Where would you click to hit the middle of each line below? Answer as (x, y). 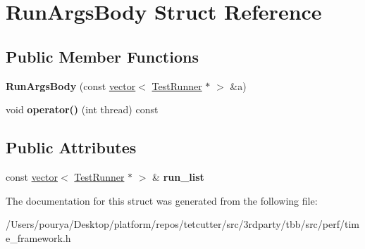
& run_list (178, 176)
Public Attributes (71, 147)
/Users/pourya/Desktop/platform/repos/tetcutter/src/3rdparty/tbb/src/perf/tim (182, 224)
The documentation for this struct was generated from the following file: (162, 200)
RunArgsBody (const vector (71, 85)
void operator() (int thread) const (82, 109)
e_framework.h (38, 237)
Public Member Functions (102, 56)
